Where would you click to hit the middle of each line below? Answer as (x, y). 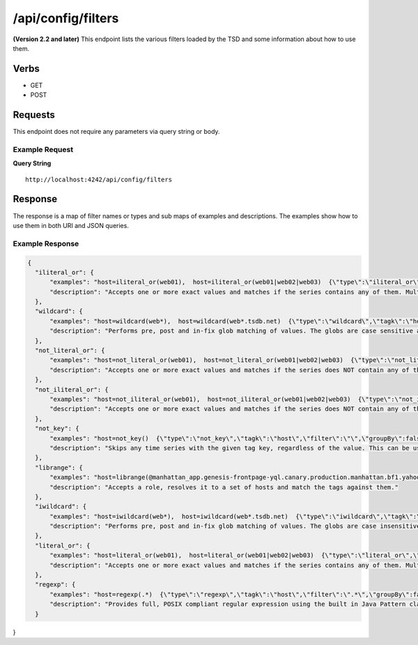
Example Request (43, 149)
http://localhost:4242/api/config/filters (99, 179)
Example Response (46, 243)
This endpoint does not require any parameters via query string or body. (116, 132)
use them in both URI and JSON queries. (71, 225)
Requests (34, 115)
